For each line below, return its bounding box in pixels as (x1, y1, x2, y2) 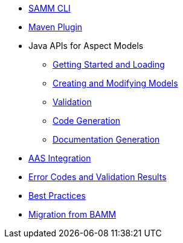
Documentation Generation (53, 134, 160, 144)
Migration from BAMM (28, 209, 117, 219)
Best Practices (28, 190, 86, 201)
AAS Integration (28, 153, 91, 163)
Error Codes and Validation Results (28, 172, 167, 182)
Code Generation (53, 115, 121, 126)
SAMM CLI (28, 3, 71, 13)
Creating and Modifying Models (53, 78, 178, 88)
